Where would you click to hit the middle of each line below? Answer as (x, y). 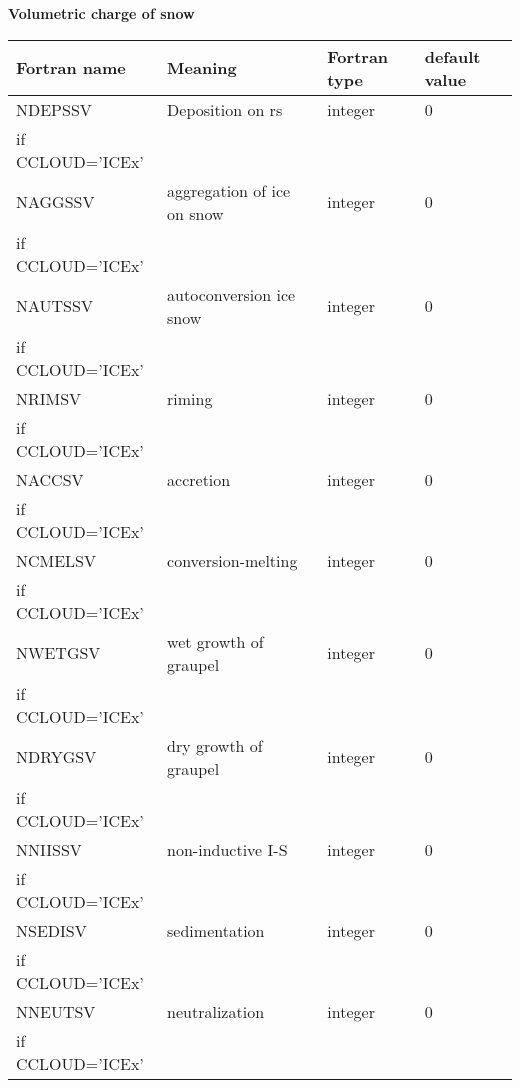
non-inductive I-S (227, 849)
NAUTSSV (54, 306)
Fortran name (71, 68)
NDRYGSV (56, 757)
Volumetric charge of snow (101, 13)
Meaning (202, 68)
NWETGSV (58, 653)
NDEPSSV (54, 109)
